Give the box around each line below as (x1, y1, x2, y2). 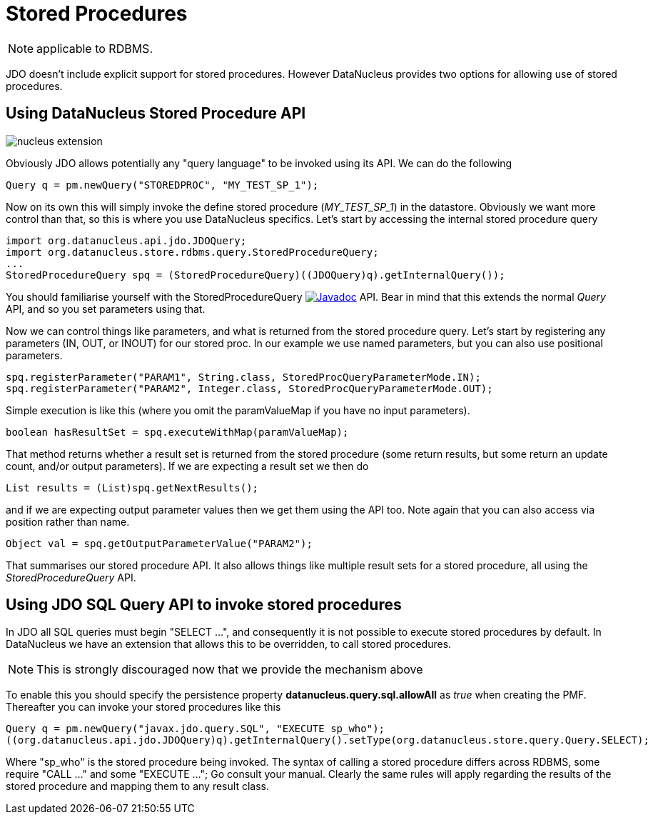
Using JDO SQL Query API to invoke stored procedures (6, 596, 402, 614)
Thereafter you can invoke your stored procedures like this (6, 701, 281, 714)
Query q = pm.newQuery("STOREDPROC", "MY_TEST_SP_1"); (6, 179, 319, 191)
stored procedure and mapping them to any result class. (6, 780, 269, 793)
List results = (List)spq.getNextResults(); (6, 481, 259, 494)
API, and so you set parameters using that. (6, 302, 206, 315)
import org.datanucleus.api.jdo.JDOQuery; (6, 234, 247, 246)
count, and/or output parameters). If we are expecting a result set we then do (6, 459, 369, 472)
